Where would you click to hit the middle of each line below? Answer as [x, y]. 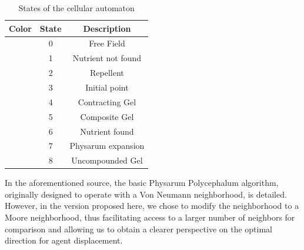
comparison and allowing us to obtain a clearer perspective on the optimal [138, 229]
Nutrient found [107, 131]
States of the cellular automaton [76, 8]
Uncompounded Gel [107, 160]
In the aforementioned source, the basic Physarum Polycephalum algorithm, [142, 183]
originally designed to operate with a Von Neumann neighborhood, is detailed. [146, 194]
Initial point [107, 87]
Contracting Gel [107, 101]
